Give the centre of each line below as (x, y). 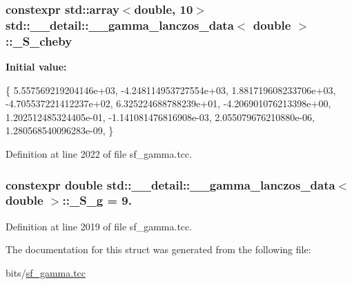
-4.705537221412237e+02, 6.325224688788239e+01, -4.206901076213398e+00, (168, 103)
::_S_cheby (39, 40)
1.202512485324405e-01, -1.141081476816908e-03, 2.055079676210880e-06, (160, 117)
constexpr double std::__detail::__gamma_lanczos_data (170, 184)
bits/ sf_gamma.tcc (46, 272)
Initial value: (36, 67)
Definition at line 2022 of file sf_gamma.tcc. (99, 154)
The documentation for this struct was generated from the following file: (158, 249)
